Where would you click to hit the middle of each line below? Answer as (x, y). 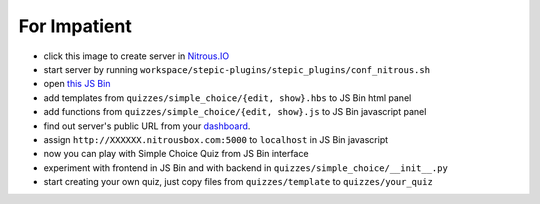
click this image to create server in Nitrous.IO (136, 56)
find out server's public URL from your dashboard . (147, 126)
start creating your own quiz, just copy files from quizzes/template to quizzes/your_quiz (238, 182)
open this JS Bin (77, 84)
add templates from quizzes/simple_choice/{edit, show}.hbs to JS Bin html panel (227, 97)
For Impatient (75, 26)
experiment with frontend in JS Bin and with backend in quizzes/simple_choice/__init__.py (246, 167)
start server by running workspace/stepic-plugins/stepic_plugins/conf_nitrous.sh (236, 69)
